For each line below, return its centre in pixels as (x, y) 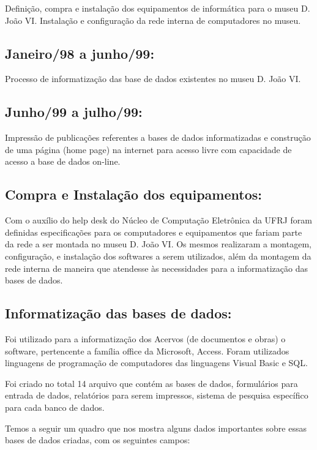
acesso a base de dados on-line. (63, 161)
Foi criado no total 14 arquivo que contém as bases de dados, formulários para (151, 383)
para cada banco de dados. (55, 407)
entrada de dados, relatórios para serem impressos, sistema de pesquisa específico (157, 395)
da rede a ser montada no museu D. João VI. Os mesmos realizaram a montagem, (158, 244)
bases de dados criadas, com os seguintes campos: (98, 440)
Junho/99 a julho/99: (74, 112)
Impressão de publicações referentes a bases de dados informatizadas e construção (158, 137)
